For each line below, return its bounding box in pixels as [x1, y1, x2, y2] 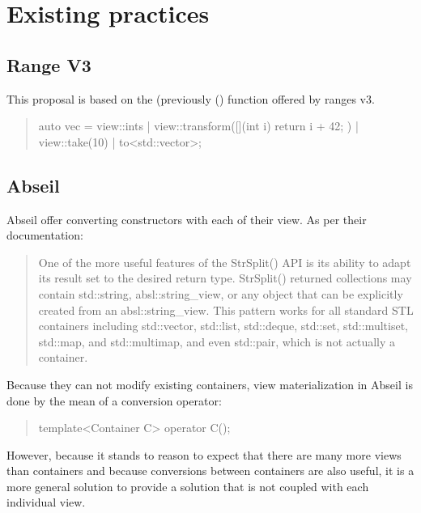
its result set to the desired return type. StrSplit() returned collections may [38, 269, 412, 286]
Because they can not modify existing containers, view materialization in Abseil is [6, 375, 413, 392]
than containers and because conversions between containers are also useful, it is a [6, 462, 415, 479]
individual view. [6, 494, 86, 511]
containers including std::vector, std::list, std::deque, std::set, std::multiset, [38, 317, 408, 334]
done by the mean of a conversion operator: [6, 392, 222, 409]
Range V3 [6, 52, 91, 77]
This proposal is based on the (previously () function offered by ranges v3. [6, 90, 375, 107]
